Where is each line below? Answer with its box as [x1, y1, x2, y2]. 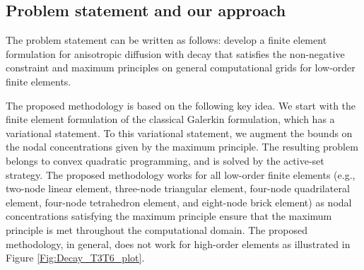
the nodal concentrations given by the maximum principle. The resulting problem [6, 139, 358, 154]
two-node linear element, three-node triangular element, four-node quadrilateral [6, 181, 350, 196]
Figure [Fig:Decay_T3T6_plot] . [6, 250, 145, 265]
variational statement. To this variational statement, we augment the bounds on [6, 125, 353, 140]
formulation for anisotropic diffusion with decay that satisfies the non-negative [6, 46, 345, 61]
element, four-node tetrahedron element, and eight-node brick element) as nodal [6, 194, 352, 209]
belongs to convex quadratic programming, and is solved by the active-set [6, 153, 324, 168]
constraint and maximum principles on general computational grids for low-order [6, 60, 356, 75]
